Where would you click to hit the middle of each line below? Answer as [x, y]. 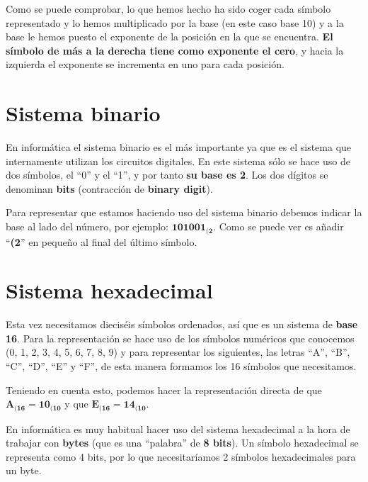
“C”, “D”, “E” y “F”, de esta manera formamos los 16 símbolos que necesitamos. [181, 366]
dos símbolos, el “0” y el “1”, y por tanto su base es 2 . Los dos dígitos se [167, 175]
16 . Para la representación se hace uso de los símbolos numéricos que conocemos [180, 338]
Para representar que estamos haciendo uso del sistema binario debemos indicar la [184, 212]
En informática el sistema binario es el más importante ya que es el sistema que [179, 147]
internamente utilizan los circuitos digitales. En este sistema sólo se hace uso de [178, 161]
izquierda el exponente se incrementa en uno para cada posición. [145, 64]
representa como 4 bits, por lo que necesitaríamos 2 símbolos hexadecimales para [181, 456]
